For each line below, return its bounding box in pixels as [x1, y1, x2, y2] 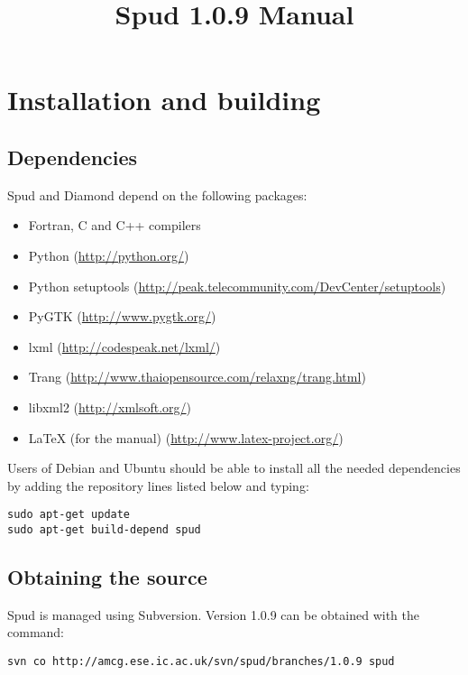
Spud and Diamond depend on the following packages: [7, 185, 307, 204]
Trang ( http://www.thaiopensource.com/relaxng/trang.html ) [28, 367, 366, 386]
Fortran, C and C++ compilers [28, 216, 201, 235]
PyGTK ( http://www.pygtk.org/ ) [28, 307, 216, 326]
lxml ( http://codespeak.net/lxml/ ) [28, 337, 221, 356]
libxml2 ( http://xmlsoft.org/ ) [28, 397, 192, 416]
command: [7, 623, 64, 642]
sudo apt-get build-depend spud [7, 522, 201, 536]
